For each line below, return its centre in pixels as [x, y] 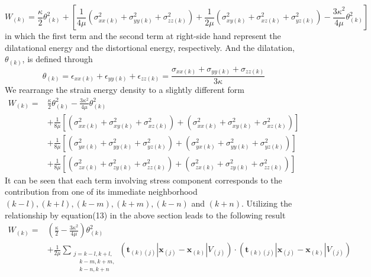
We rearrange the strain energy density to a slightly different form [125, 90]
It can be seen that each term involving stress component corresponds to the [143, 180]
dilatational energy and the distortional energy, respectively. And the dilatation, [150, 47]
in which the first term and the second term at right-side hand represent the [143, 36]
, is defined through [57, 59]
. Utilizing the [267, 203]
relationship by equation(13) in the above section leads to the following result [145, 215]
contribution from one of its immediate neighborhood [101, 191]
